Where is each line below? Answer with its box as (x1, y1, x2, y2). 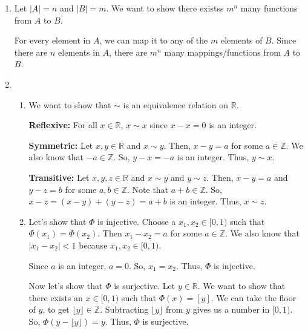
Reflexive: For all (28, 119, 97, 131)
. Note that (127, 183, 169, 195)
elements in (58, 45, 100, 58)
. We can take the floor (211, 291, 297, 304)
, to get (42, 303, 70, 316)
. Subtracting (100, 303, 149, 316)
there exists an (28, 291, 83, 304)
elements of (220, 34, 263, 47)
